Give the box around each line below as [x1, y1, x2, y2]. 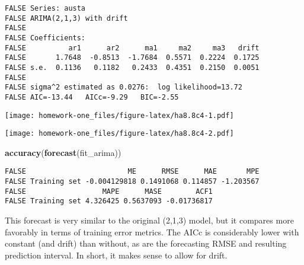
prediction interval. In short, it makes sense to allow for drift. [5, 248, 228, 261]
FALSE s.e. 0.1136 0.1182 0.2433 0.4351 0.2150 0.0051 [5, 63, 260, 72]
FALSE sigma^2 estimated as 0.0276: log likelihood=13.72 [5, 83, 242, 92]
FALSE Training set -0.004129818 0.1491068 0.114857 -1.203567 [5, 177, 260, 186]
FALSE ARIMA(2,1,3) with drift [5, 14, 128, 23]
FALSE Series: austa [5, 4, 86, 12]
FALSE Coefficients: [5, 33, 86, 42]
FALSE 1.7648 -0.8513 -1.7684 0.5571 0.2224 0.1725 [5, 53, 260, 62]
